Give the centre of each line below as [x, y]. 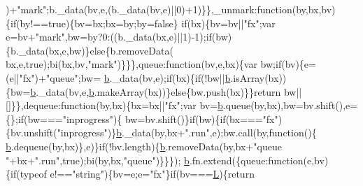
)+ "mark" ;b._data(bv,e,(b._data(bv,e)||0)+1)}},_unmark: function [149, 9]
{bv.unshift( [31, 133]
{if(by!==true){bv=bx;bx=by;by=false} [92, 23]
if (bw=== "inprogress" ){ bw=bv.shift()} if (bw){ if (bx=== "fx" [148, 119]
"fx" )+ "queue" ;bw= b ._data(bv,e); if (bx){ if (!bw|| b [125, 77]
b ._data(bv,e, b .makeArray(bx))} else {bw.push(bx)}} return [156, 91]
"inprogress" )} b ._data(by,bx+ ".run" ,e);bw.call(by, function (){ [187, 133]
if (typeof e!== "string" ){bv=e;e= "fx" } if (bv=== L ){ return [133, 174]
